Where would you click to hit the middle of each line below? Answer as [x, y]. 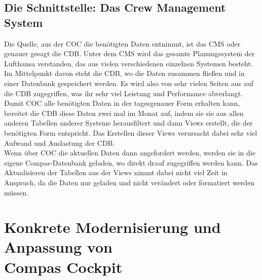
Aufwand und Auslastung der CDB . [60, 143]
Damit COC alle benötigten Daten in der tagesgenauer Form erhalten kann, [122, 103]
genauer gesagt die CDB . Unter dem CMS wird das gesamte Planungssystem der [129, 53]
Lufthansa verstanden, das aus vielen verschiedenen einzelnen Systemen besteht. [128, 63]
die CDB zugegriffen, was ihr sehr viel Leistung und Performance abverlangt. [124, 93]
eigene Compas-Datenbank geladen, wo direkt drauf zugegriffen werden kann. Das [131, 162]
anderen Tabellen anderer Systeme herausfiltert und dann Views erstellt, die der [128, 123]
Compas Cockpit [63, 267]
